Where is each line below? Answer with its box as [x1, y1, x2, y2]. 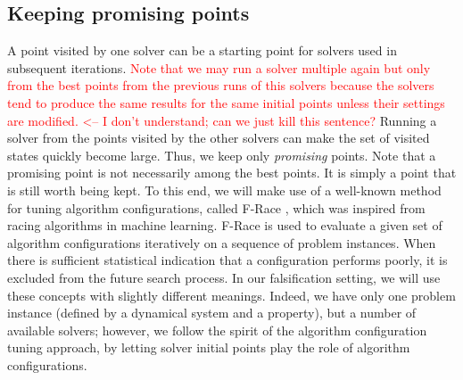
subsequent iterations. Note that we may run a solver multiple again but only [7, 58, 431, 77]
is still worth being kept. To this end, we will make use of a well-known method [7, 180, 442, 199]
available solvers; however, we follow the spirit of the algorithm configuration [7, 320, 427, 339]
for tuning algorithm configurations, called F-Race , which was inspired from [7, 198, 426, 217]
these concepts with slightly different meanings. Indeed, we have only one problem [7, 285, 456, 304]
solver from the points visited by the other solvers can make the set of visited [7, 128, 430, 147]
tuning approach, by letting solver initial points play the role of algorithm [7, 338, 410, 357]
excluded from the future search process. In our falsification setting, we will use [7, 268, 441, 286]
